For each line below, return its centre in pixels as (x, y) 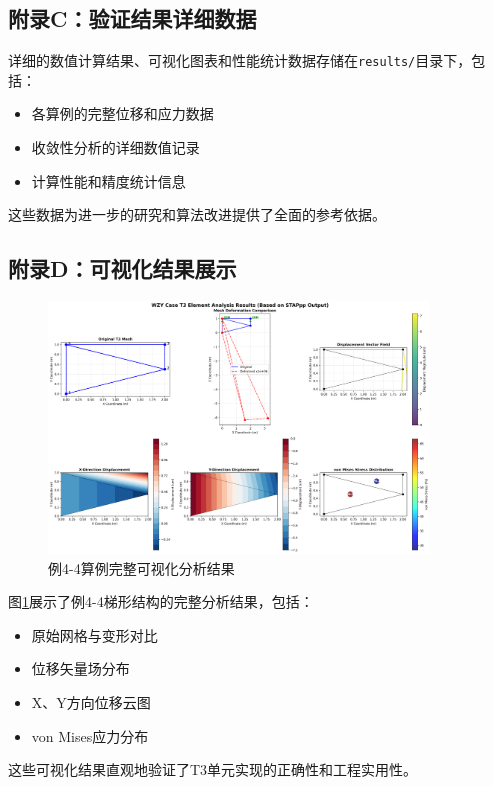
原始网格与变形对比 (94, 634)
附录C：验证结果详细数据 (132, 18)
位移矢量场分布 (80, 668)
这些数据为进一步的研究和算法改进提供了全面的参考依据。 (197, 214)
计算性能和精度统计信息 (108, 180)
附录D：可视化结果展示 (122, 268)
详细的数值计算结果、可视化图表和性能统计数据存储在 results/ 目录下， (240, 60)
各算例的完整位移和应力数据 (122, 113)
